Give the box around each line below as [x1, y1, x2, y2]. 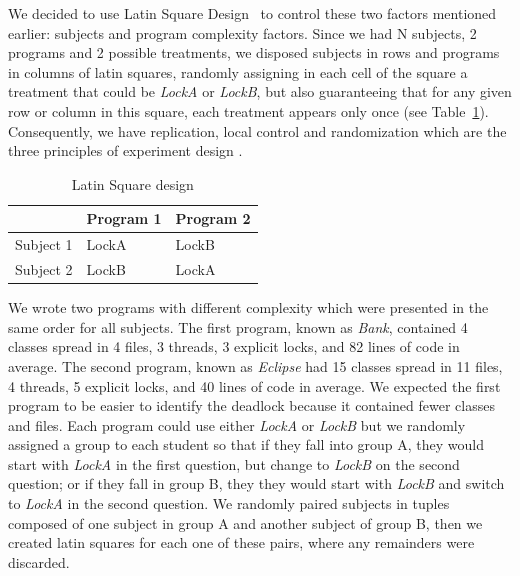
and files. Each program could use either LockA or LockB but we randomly [8, 414, 466, 435]
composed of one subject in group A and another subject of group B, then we [8, 512, 483, 533]
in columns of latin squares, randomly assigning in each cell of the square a [8, 61, 468, 82]
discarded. [8, 551, 70, 572]
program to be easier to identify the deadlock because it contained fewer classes [8, 395, 495, 416]
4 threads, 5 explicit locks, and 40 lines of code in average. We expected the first [8, 375, 501, 396]
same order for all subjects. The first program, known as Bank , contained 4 [8, 316, 468, 337]
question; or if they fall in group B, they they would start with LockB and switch [8, 473, 505, 494]
